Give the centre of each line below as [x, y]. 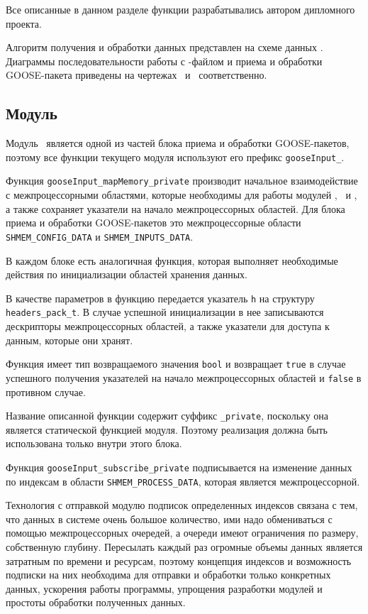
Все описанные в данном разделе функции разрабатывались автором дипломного [180, 9]
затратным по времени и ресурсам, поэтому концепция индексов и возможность [179, 560]
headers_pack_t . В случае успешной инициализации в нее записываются [165, 312]
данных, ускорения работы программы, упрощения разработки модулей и [164, 588]
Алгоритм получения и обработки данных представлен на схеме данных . [165, 47]
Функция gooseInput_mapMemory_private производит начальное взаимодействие [182, 181]
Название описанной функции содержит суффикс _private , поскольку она [167, 416]
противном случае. [46, 391]
